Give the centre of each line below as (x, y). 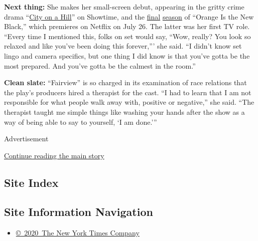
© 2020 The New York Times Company (78, 233)
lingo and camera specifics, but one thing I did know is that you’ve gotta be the (127, 55)
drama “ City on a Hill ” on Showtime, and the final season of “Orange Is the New (129, 16)
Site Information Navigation (79, 212)
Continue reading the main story (54, 155)
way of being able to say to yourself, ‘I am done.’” (81, 122)
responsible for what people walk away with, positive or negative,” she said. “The (129, 102)
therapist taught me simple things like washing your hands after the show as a (124, 111)
